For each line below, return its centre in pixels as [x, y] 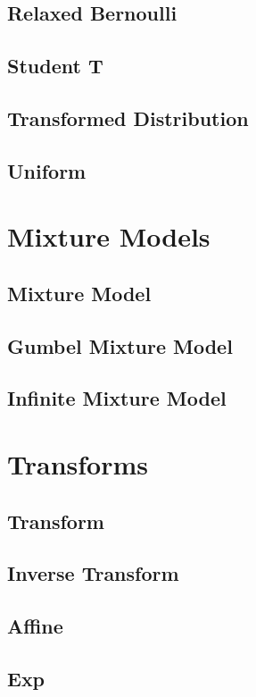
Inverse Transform [93, 573]
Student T [55, 66]
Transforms [78, 464]
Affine [35, 626]
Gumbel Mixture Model [120, 345]
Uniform [47, 170]
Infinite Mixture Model [117, 398]
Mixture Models [109, 236]
